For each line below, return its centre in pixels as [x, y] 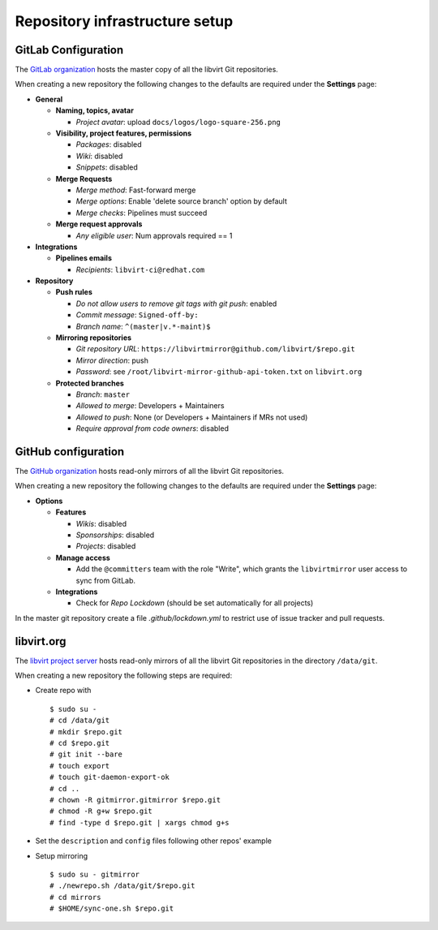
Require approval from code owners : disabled [152, 428]
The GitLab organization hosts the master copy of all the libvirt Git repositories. [147, 70]
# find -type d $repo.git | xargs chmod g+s [140, 822]
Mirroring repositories [94, 338]
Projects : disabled [106, 546]
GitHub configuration [70, 452]
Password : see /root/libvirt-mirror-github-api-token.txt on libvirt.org [219, 372]
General [49, 99]
